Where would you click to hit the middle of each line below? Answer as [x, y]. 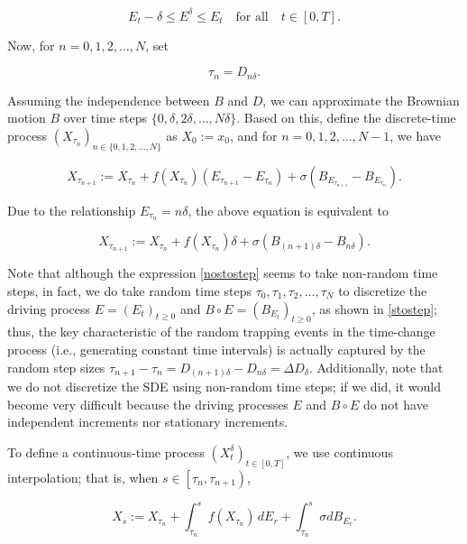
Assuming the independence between [109, 100]
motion [27, 118]
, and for [253, 135]
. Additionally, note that [376, 367]
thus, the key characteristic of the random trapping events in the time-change [221, 332]
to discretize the [383, 290]
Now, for [31, 45]
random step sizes [56, 367]
